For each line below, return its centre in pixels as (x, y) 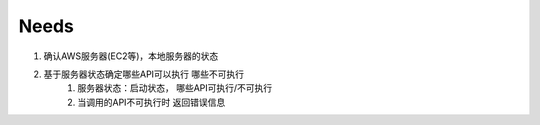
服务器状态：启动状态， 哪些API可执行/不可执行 (175, 88)
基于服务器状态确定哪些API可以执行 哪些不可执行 (144, 74)
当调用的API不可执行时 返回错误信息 (151, 102)
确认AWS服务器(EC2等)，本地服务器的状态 (131, 56)
